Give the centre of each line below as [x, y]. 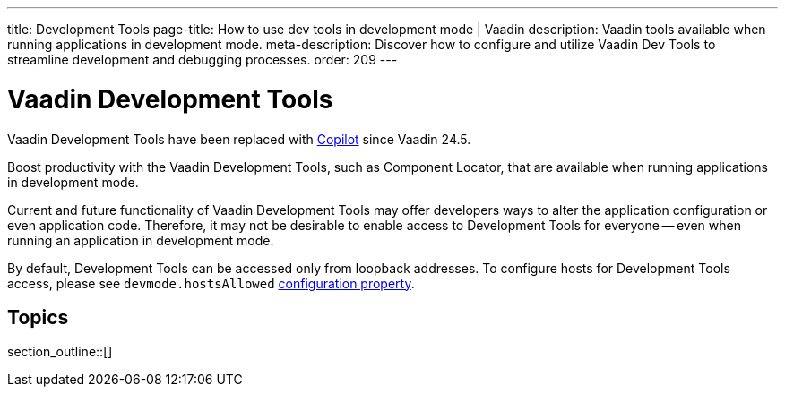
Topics [38, 317]
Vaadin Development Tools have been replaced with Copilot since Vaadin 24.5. [239, 139]
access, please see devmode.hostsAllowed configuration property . [211, 283]
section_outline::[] [60, 352]
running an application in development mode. [141, 240]
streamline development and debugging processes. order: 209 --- [203, 60]
